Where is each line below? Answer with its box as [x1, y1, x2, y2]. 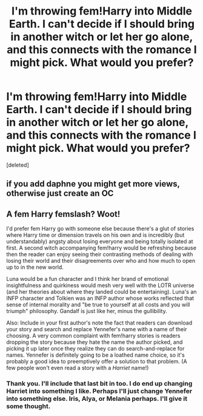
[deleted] [6, 161, 29, 168]
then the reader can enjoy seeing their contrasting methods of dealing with [6, 251, 193, 258]
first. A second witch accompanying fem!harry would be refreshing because [6, 244, 197, 252]
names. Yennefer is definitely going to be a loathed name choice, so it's [6, 351, 185, 358]
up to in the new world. [6, 263, 64, 271]
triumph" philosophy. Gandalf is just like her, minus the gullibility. [6, 308, 168, 315]
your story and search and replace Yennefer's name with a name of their [6, 326, 187, 333]
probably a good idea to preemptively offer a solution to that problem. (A [6, 358, 187, 365]
